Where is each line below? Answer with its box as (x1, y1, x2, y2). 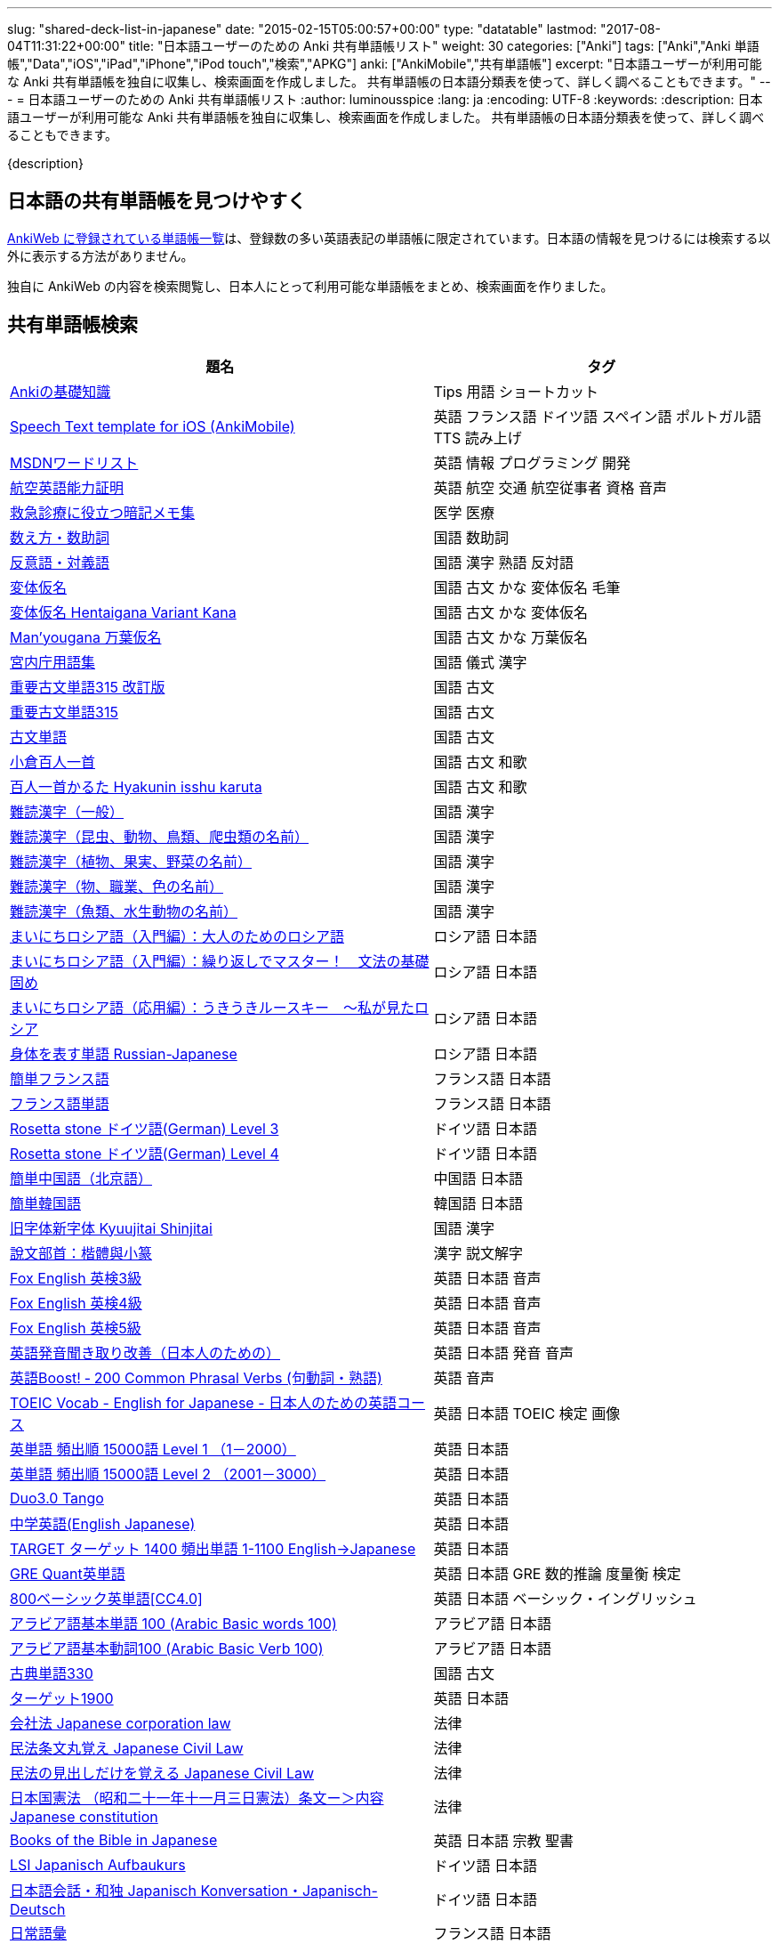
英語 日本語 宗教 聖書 (433, 1831, 574, 1850)
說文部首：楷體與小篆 (10, 1243, 153, 1262)
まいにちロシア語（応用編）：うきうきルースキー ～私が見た (10, 998, 414, 1017)
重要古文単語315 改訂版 (10, 677, 165, 696)
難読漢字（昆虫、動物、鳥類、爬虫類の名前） (10, 827, 309, 846)
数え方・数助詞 (10, 528, 110, 547)
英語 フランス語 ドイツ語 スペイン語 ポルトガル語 (433, 407, 761, 425)
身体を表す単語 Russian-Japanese (10, 1044, 237, 1063)
